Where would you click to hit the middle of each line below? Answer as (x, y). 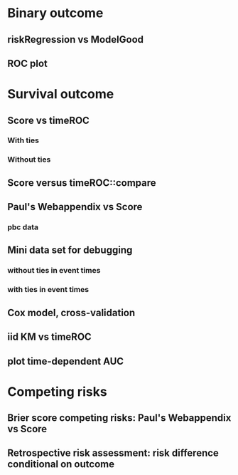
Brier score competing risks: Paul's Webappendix (119, 418)
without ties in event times (54, 271)
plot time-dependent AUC (66, 361)
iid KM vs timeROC (50, 337)
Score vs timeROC (49, 120)
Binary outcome (55, 13)
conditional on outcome (61, 464)
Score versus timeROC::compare (82, 183)
